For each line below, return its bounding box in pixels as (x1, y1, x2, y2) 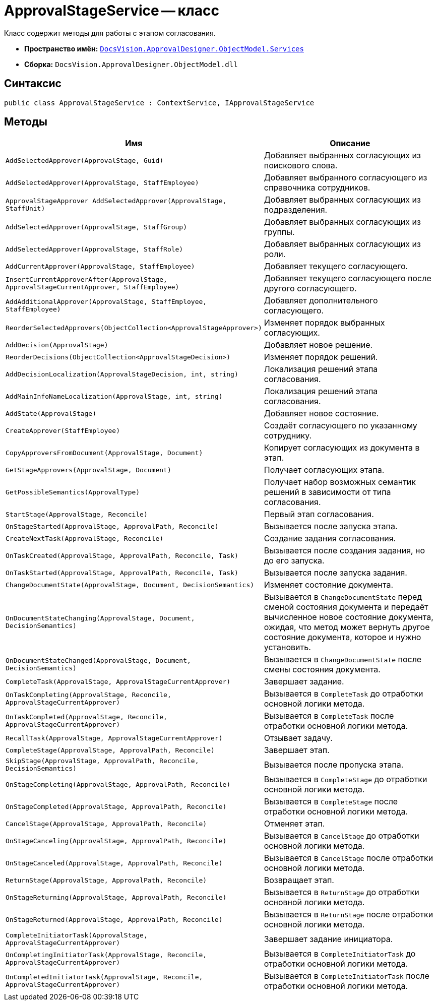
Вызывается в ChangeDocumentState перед (264, 592, 422, 602)
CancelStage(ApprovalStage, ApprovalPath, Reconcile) (6, 820, 207, 828)
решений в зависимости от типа (264, 487, 391, 497)
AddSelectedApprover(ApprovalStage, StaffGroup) (6, 223, 188, 231)
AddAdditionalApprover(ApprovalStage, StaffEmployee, (6, 298, 207, 306)
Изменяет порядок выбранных (264, 318, 385, 328)
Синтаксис (4, 77, 61, 90)
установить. (264, 642, 311, 653)
